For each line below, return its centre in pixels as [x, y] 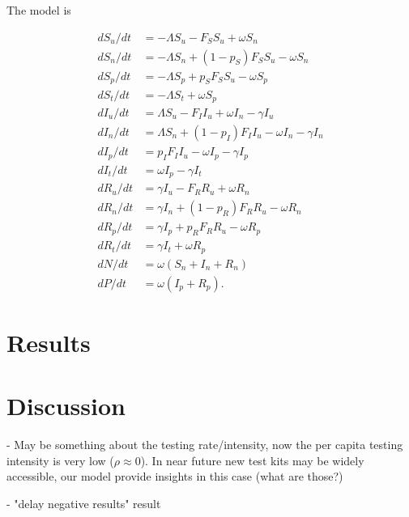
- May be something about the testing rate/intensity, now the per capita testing [205, 445]
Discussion [66, 406]
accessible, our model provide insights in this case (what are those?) [175, 476]
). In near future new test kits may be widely [252, 460]
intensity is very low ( [60, 460]
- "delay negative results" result [84, 504]
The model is [39, 10]
